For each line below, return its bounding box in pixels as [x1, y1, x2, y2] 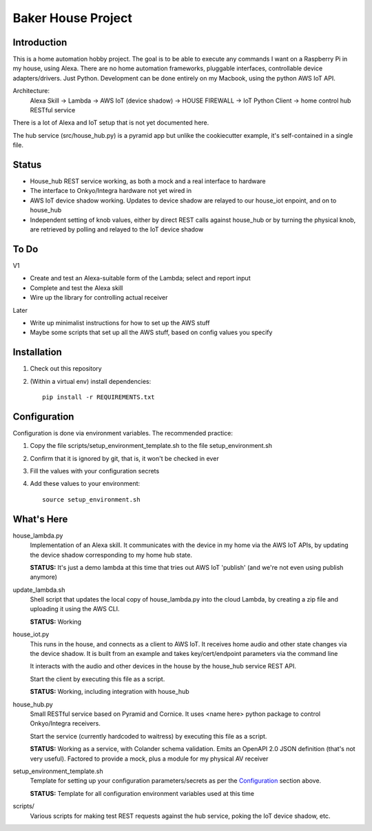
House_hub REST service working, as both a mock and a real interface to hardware [30, 177, 266, 185]
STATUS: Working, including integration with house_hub [30, 688, 189, 696]
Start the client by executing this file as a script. [30, 675, 165, 683]
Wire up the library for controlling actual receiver [30, 294, 168, 302]
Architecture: [12, 87, 50, 95]
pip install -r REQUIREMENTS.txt [42, 393, 155, 401]
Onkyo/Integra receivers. [30, 719, 101, 728]
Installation [12, 347, 62, 358]
